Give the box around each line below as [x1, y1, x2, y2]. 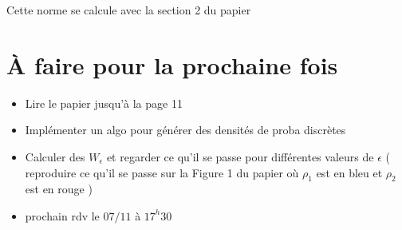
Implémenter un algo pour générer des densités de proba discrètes [25, 121, 346, 138]
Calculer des [25, 148, 85, 165]
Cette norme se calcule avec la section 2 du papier [6, 2, 251, 18]
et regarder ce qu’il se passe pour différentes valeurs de [106, 148, 374, 165]
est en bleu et [316, 164, 383, 180]
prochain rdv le [25, 207, 100, 224]
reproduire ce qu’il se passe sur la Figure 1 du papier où [25, 164, 299, 180]
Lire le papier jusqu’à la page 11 [25, 94, 183, 111]
